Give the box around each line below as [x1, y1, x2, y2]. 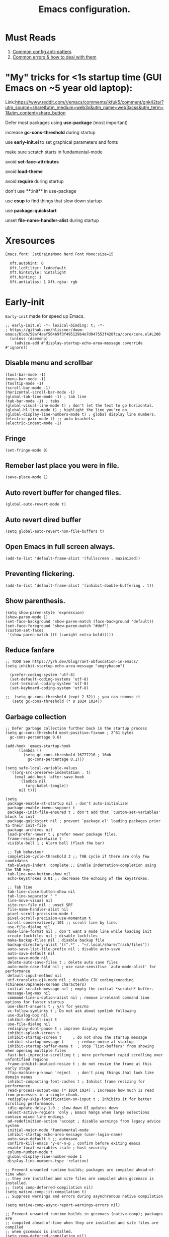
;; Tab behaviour [7, 850, 44, 855]
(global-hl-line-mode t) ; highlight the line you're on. [5, 407, 129, 412]
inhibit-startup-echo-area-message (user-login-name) [7, 1132, 123, 1137]
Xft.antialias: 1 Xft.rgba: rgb [10, 279, 78, 285]
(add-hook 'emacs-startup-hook [5, 744, 71, 749]
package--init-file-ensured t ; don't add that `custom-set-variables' [7, 810, 161, 815]
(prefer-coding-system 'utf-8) [10, 672, 75, 678]
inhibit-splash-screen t [7, 1031, 59, 1036]
